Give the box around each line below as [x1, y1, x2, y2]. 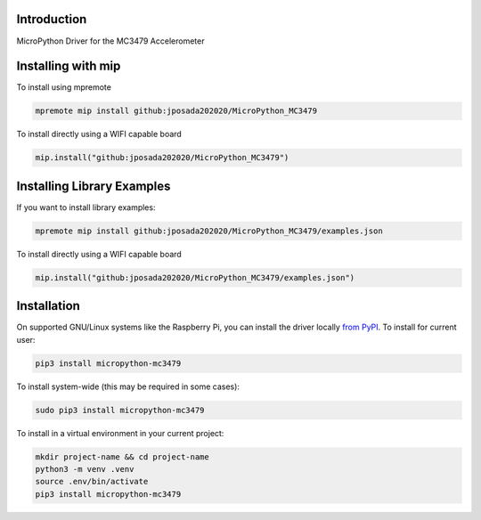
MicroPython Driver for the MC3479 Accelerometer [16, 36, 205, 46]
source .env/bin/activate [35, 476, 149, 487]
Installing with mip [16, 59, 121, 74]
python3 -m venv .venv [35, 464, 135, 475]
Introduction [16, 12, 87, 27]
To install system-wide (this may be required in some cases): [16, 381, 240, 392]
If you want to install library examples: [16, 201, 156, 213]
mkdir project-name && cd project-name [35, 451, 209, 462]
